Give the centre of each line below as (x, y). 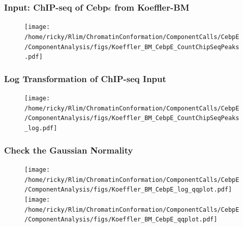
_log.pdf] (41, 128)
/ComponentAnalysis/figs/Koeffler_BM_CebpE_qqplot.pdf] (121, 220)
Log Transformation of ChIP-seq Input (85, 78)
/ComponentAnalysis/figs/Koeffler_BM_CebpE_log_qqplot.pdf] (128, 190)
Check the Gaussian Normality (69, 150)
